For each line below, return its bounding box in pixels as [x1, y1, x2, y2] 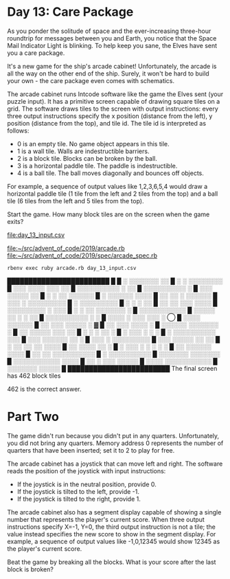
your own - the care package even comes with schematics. [7, 76, 175, 84]
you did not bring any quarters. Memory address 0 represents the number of [7, 439, 224, 447]
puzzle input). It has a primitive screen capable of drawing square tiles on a [7, 97, 220, 105]
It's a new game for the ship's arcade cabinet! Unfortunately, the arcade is [7, 62, 217, 70]
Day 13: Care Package [7, 4, 134, 20]
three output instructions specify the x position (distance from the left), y [7, 111, 213, 120]
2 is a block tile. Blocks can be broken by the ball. [16, 154, 158, 162]
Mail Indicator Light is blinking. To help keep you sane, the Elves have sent [7, 41, 218, 49]
